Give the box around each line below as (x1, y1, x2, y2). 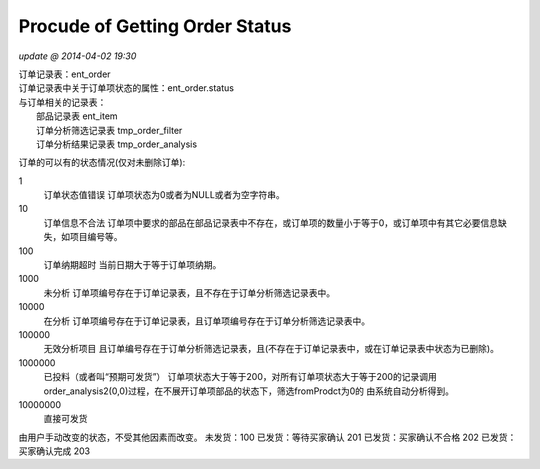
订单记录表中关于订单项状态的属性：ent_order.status (18, 82, 235, 94)
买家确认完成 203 (18, 445, 90, 457)
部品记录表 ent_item (36, 110, 119, 122)
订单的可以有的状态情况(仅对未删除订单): (18, 156, 186, 169)
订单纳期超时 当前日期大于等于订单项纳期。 (43, 259, 222, 271)
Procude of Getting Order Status (18, 15, 292, 37)
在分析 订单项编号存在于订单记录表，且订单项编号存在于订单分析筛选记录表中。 (43, 315, 370, 327)
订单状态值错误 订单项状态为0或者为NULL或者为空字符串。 (43, 189, 285, 201)
